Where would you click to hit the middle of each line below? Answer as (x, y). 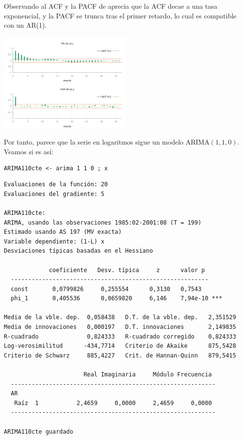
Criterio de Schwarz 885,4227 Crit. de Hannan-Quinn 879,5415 (120, 355)
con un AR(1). (25, 25)
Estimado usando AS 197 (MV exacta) (63, 232)
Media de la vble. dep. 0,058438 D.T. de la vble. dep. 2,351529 (120, 317)
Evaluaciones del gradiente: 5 (54, 194)
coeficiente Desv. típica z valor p (127, 270)
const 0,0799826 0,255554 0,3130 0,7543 (106, 289)
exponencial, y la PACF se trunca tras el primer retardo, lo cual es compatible (120, 15)
